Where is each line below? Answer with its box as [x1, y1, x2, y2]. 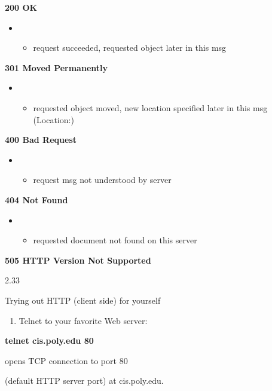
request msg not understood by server [33, 173, 172, 186]
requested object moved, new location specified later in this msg [33, 101, 268, 114]
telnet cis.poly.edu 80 [5, 334, 94, 347]
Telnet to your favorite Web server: [19, 314, 148, 326]
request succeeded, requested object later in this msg [33, 41, 227, 54]
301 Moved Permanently [5, 61, 108, 74]
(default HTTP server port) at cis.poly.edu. [5, 374, 164, 387]
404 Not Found [5, 193, 68, 206]
